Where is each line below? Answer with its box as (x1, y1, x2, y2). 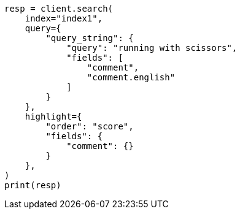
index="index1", (25, 13, 103, 23)
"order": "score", (45, 121, 134, 131)
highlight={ (25, 112, 82, 121)
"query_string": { (45, 33, 134, 43)
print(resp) (4, 180, 61, 190)
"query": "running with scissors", (66, 43, 238, 53)
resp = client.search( (4, 4, 114, 13)
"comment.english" (87, 72, 176, 82)
